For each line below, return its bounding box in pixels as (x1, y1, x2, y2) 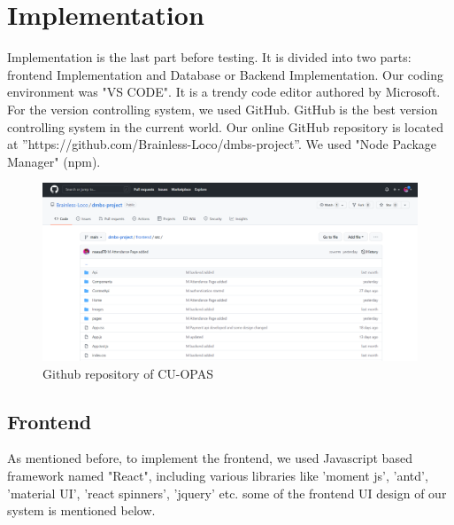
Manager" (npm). (7, 152, 101, 170)
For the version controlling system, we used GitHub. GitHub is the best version (7, 99, 438, 118)
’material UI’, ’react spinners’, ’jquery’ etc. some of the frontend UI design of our (7, 483, 447, 502)
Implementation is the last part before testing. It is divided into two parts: (7, 48, 412, 67)
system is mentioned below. (7, 501, 156, 520)
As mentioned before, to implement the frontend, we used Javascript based (7, 449, 412, 467)
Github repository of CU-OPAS (42, 364, 213, 382)
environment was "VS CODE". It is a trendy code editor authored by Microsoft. (7, 82, 441, 101)
